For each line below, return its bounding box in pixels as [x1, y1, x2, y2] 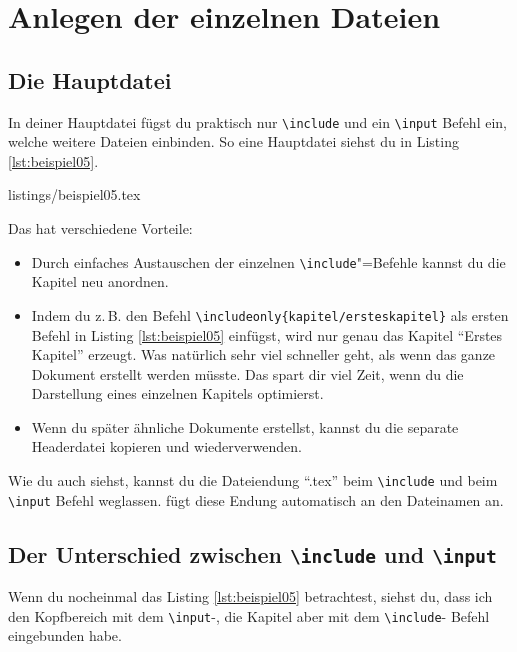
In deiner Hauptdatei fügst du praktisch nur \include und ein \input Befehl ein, [8, 111, 507, 132]
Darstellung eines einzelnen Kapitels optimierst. [31, 383, 324, 404]
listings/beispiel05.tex [8, 184, 141, 205]
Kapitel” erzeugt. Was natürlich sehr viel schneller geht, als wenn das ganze [31, 344, 496, 365]
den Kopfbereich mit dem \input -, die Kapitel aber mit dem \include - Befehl [8, 605, 490, 626]
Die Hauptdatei [8, 64, 172, 95]
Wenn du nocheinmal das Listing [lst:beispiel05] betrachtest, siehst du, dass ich [8, 586, 493, 607]
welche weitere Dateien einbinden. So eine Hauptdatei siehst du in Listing [8, 131, 459, 152]
